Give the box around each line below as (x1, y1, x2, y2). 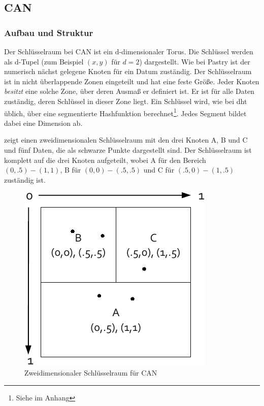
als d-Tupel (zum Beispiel (4, 56, 84, 66)
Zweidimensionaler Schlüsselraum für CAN (24, 367, 157, 378)
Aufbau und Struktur (4, 26, 93, 39)
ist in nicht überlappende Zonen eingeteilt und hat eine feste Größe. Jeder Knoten (4, 76, 259, 86)
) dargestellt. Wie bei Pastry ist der (139, 56, 250, 66)
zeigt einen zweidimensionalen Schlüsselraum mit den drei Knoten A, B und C (4, 134, 248, 145)
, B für (60, 164, 81, 175)
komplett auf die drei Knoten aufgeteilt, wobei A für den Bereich (4, 154, 206, 165)
